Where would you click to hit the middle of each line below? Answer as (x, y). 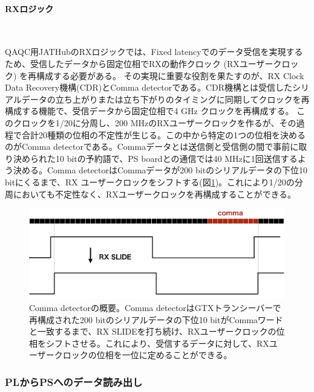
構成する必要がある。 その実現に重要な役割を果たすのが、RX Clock (170, 75)
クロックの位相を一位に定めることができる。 (143, 355)
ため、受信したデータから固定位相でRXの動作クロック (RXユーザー (139, 63)
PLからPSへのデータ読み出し (74, 381)
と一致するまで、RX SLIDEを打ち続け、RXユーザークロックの (153, 331)
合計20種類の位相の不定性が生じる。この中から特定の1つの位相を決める (163, 134)
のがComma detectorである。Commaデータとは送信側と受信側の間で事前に (152, 146)
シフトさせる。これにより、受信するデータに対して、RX (157, 343)
